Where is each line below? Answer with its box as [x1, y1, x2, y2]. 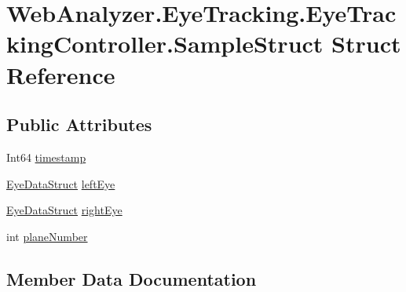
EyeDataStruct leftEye [6, 175, 115, 192]
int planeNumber [6, 228, 88, 244]
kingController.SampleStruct [6, 27, 324, 60]
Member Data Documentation [6, 266, 257, 290]
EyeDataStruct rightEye [6, 202, 123, 218]
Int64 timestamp [6, 148, 86, 165]
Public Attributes [6, 112, 152, 137]
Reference [6, 58, 115, 90]
